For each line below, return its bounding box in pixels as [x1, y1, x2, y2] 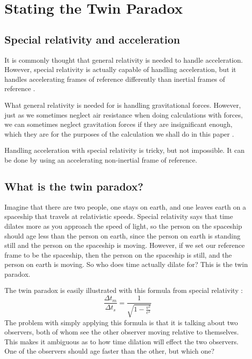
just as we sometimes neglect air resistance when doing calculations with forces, [4, 109, 243, 120]
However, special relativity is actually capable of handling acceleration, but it [4, 64, 236, 74]
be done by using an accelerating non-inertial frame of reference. [4, 154, 197, 165]
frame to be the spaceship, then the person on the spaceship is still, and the [4, 249, 232, 260]
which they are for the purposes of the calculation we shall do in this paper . [4, 128, 234, 139]
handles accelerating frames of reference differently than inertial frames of [4, 73, 225, 84]
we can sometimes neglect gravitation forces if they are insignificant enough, [4, 119, 232, 129]
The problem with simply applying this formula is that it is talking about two [4, 317, 238, 327]
